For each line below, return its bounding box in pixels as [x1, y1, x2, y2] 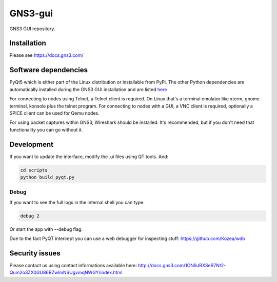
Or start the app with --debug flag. [9, 226, 83, 232]
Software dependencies [9, 66, 88, 74]
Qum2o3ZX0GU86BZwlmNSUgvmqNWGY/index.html [9, 269, 123, 276]
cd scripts [20, 167, 48, 173]
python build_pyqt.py [20, 174, 75, 180]
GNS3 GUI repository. [9, 26, 55, 32]
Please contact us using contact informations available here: [9, 262, 137, 268]
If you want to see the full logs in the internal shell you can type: [9, 199, 145, 205]
